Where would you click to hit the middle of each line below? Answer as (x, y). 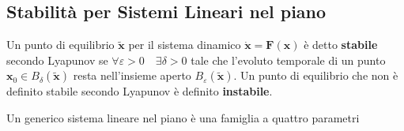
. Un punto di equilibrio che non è (316, 75)
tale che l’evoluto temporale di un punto (288, 60)
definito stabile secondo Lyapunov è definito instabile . (140, 91)
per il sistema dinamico (185, 45)
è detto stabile (341, 45)
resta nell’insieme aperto (132, 75)
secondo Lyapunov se (57, 60)
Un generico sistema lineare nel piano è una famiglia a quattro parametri (183, 117)
